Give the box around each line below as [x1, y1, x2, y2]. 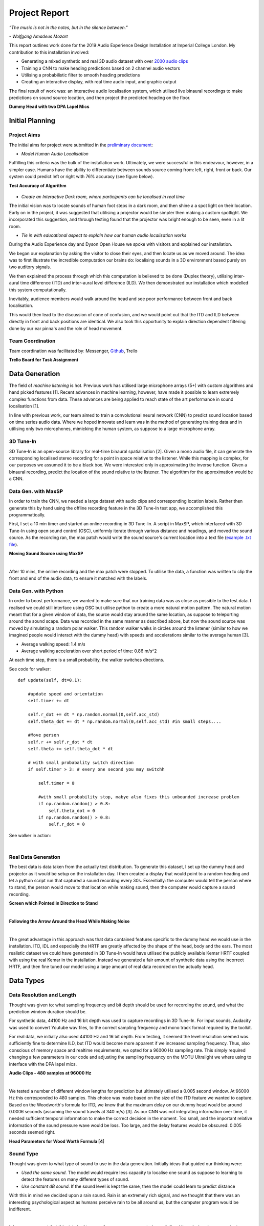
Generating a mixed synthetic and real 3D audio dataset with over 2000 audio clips [21, 58, 188, 64]
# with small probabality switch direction [27, 760, 134, 765]
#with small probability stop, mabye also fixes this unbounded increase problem [38, 794, 240, 799]
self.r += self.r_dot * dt [27, 739, 93, 745]
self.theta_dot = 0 [48, 808, 95, 814]
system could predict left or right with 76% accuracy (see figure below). [9, 174, 154, 179]
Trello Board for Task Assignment [9, 357, 79, 363]
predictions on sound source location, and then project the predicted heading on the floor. [9, 95, 191, 101]
